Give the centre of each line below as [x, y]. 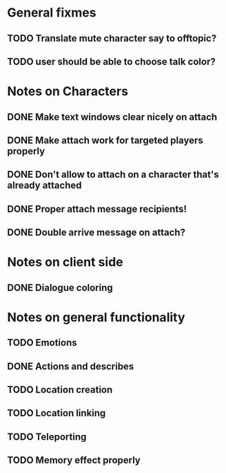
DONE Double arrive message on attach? [96, 233]
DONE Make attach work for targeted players [105, 140]
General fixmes [52, 13]
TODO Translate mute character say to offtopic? [112, 38]
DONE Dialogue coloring [60, 287]
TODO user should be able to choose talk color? [111, 61]
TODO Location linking [56, 413]
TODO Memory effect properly [74, 460]
